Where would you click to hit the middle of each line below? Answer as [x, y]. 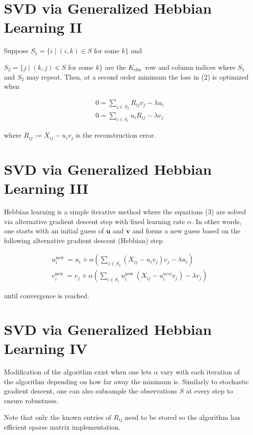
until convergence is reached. [47, 296]
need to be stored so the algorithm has [182, 417]
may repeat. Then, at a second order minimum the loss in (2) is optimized [137, 76]
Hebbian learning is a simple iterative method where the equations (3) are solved [125, 211]
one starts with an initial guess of [54, 231]
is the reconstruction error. [116, 135]
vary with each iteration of [200, 372]
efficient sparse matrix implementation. [62, 427]
